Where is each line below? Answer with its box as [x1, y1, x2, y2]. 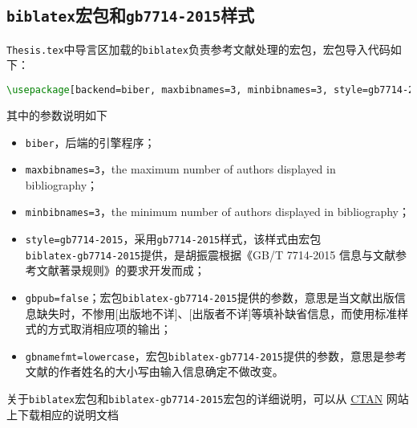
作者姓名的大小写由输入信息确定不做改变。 [59, 363, 284, 380]
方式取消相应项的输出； [47, 320, 172, 337]
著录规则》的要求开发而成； [59, 262, 205, 279]
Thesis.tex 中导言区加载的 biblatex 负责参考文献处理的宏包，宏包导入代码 [6, 40, 391, 57]
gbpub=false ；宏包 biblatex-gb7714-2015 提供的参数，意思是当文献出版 [25, 288, 395, 305]
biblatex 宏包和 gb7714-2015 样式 [6, 2, 255, 27]
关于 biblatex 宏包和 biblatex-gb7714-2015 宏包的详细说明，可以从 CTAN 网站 [6, 390, 409, 407]
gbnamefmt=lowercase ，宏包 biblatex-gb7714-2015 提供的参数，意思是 [25, 347, 385, 364]
